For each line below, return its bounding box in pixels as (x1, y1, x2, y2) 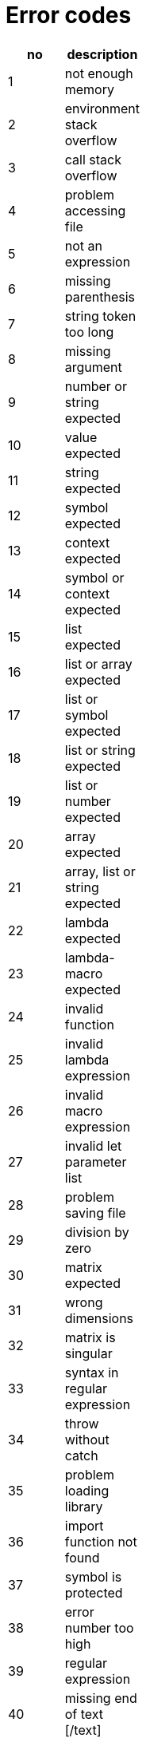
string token (64, 307, 136, 324)
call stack (64, 151, 121, 168)
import (64, 1517, 104, 1534)
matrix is (64, 1329, 116, 1345)
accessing (64, 202, 126, 219)
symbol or (64, 569, 125, 586)
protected (64, 1584, 123, 1601)
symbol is (64, 1568, 122, 1585)
